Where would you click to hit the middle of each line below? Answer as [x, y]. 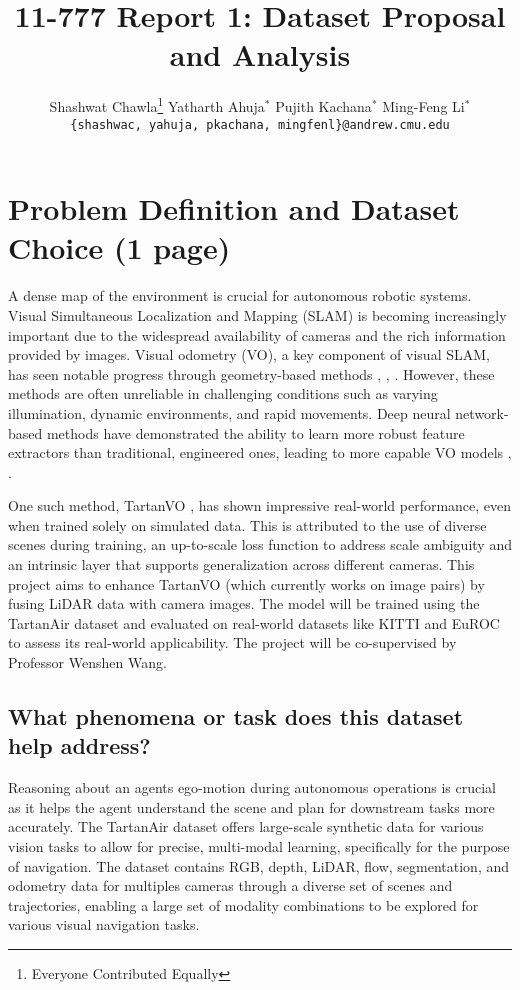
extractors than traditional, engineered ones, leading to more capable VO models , [260, 452]
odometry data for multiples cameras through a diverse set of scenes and [230, 885]
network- [482, 412]
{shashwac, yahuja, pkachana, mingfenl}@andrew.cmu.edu [260, 124]
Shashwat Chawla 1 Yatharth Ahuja [157, 104]
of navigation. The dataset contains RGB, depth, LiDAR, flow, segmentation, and [259, 865]
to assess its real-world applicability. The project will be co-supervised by [232, 642]
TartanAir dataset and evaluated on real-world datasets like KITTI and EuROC [254, 622]
